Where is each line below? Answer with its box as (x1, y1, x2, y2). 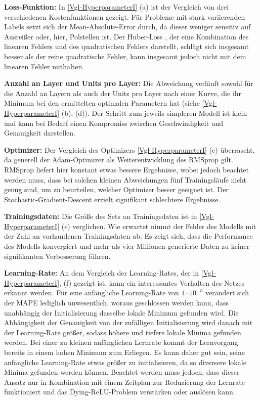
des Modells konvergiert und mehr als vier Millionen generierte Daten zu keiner (4, 241, 250, 251)
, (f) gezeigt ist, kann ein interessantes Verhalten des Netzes (59, 277, 245, 288)
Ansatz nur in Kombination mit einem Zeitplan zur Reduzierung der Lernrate (4, 376, 245, 387)
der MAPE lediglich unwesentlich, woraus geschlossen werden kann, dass (4, 297, 229, 308)
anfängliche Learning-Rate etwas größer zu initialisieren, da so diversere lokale (4, 357, 246, 367)
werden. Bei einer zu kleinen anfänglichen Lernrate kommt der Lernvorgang (4, 337, 238, 347)
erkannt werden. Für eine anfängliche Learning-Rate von (4, 287, 179, 298)
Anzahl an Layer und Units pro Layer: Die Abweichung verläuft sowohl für (4, 78, 253, 88)
